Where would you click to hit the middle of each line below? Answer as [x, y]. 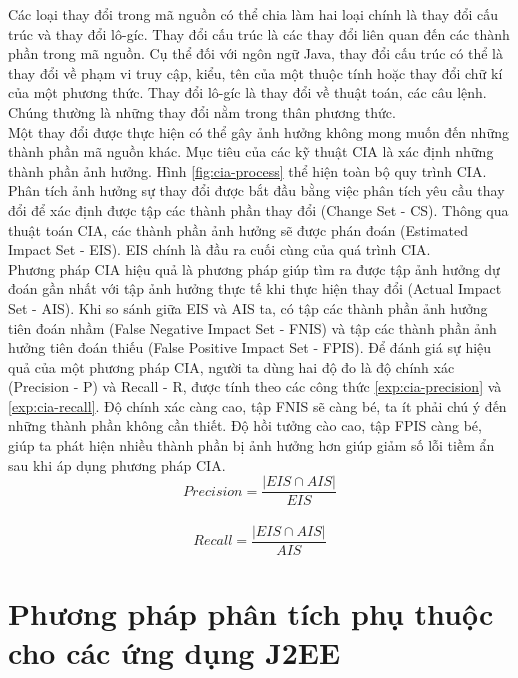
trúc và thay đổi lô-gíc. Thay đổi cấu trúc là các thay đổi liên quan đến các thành [259, 33]
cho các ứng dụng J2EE [174, 652]
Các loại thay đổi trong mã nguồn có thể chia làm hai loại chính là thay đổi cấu [253, 14]
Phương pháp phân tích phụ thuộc [251, 613]
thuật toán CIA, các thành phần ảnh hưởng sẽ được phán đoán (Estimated [238, 229]
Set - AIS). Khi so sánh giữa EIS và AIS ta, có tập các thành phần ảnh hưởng [248, 307]
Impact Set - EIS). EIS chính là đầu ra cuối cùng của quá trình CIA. [219, 249]
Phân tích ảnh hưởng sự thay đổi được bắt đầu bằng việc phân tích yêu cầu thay [256, 190]
